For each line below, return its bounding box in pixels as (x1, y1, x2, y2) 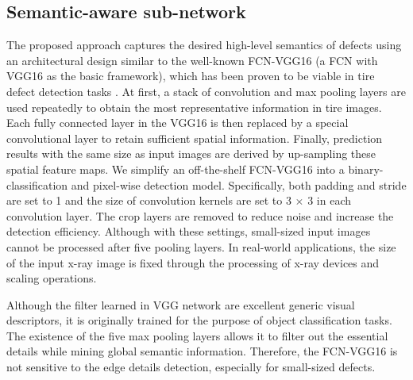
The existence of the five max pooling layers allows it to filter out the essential (6, 327, 388, 344)
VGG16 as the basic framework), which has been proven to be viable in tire (6, 67, 375, 84)
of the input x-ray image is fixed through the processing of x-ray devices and (6, 254, 380, 271)
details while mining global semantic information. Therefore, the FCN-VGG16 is (6, 343, 398, 359)
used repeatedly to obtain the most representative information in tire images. (6, 98, 382, 115)
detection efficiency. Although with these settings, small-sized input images (6, 223, 371, 240)
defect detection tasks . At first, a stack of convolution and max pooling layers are (6, 83, 406, 99)
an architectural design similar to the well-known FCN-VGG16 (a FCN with (6, 52, 378, 68)
